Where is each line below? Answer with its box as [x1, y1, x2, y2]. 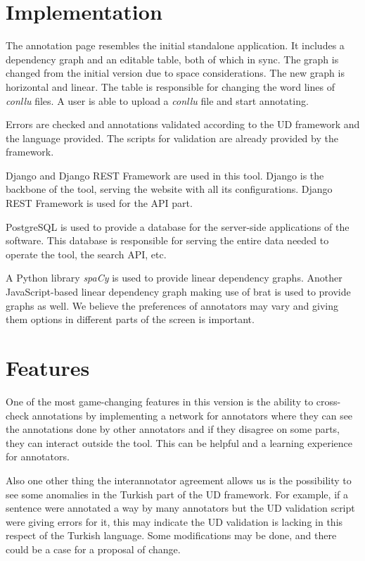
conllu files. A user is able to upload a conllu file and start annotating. [6, 93, 309, 108]
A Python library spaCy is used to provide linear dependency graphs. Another [6, 270, 342, 285]
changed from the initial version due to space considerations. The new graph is [6, 65, 345, 80]
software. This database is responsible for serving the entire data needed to [6, 233, 329, 248]
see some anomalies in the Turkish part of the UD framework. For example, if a [6, 486, 348, 501]
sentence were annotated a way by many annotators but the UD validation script [6, 500, 355, 515]
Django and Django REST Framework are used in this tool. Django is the [6, 168, 324, 182]
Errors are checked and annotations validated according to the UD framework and [6, 117, 360, 132]
